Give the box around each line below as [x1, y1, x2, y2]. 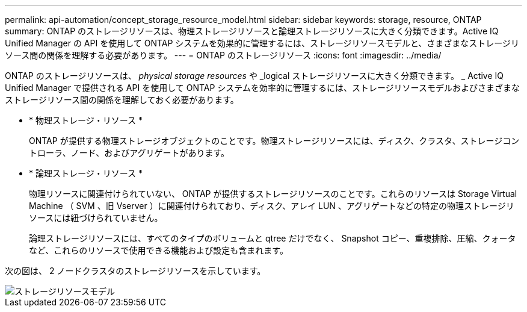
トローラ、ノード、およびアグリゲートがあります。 [29, 148, 230, 158]
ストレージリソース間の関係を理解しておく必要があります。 [5, 95, 239, 105]
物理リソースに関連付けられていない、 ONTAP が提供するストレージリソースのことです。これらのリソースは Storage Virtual [29, 189, 517, 199]
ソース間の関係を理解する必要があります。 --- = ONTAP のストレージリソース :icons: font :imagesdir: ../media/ [5, 50, 442, 60]
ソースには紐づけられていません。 [29, 213, 163, 223]
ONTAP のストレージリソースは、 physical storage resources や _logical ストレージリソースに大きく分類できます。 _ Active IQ [5, 70, 504, 81]
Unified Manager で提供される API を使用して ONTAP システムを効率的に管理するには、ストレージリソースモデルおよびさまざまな [5, 83, 520, 93]
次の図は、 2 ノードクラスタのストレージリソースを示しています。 [5, 266, 266, 276]
